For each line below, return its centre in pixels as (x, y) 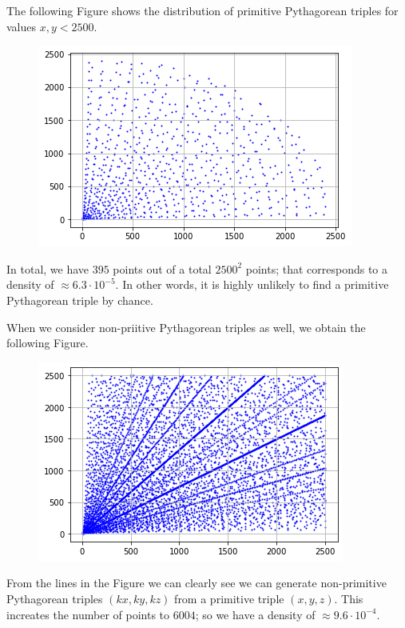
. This (349, 598)
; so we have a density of (255, 614)
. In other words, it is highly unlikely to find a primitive (252, 284)
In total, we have (48, 268)
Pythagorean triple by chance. (80, 300)
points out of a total (162, 268)
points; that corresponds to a (317, 268)
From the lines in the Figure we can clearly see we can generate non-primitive (197, 583)
